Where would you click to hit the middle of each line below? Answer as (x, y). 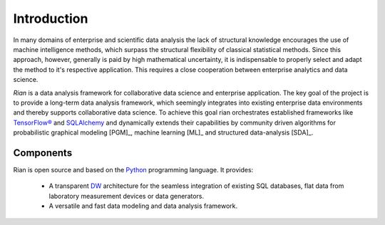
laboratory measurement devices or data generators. (127, 196)
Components (43, 153)
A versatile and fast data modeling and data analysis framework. (143, 206)
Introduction (51, 19)
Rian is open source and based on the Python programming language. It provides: (133, 169)
